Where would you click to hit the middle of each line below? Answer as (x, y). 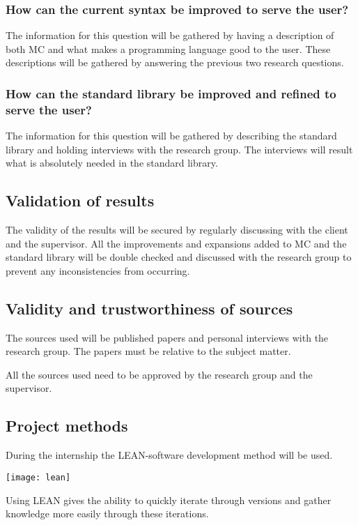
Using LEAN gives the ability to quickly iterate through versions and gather (169, 500)
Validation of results (80, 200)
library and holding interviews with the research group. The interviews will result (179, 149)
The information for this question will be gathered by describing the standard (171, 136)
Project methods (67, 426)
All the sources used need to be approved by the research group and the (159, 374)
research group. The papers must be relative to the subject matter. (148, 351)
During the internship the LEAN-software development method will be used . (169, 455)
